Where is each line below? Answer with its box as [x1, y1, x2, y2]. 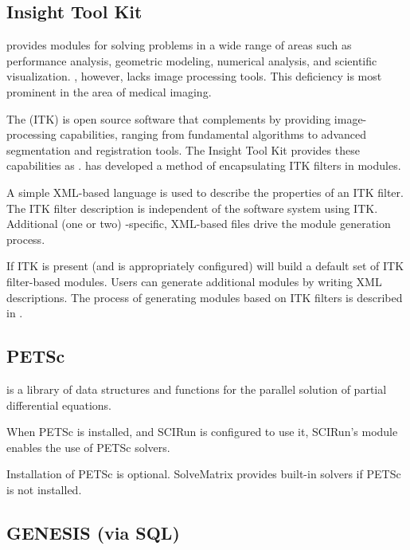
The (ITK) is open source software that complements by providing [6, 110, 331, 127]
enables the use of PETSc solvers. [6, 438, 170, 455]
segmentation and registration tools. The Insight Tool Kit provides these [6, 141, 360, 158]
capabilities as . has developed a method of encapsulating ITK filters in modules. [6, 157, 401, 174]
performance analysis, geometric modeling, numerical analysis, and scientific [6, 52, 377, 69]
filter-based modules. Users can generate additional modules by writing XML [6, 273, 382, 289]
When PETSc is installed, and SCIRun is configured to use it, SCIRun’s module [6, 423, 398, 440]
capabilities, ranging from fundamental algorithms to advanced [60, 126, 367, 143]
